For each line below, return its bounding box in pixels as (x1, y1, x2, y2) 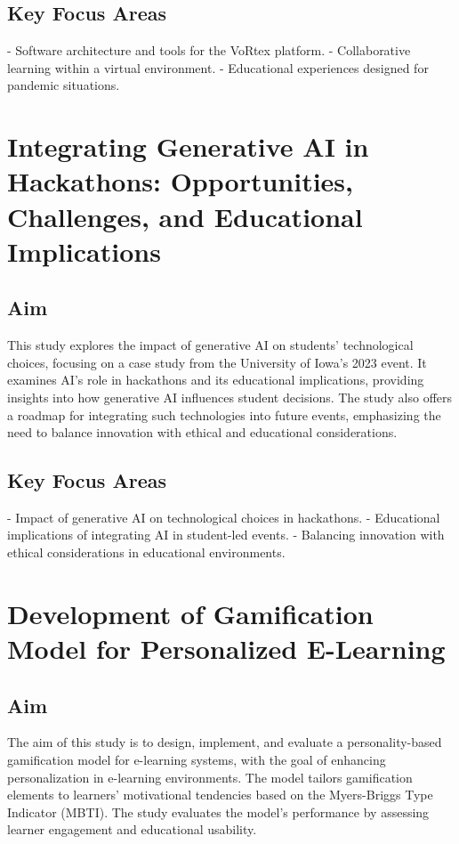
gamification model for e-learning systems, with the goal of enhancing (7, 751, 386, 769)
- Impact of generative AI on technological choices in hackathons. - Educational (7, 507, 440, 526)
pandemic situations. (7, 76, 120, 94)
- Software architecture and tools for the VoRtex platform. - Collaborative (7, 41, 411, 60)
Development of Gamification (7, 595, 374, 631)
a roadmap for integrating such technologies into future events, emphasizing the (7, 405, 441, 424)
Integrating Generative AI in (7, 128, 369, 165)
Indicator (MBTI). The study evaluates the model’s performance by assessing (7, 802, 430, 821)
